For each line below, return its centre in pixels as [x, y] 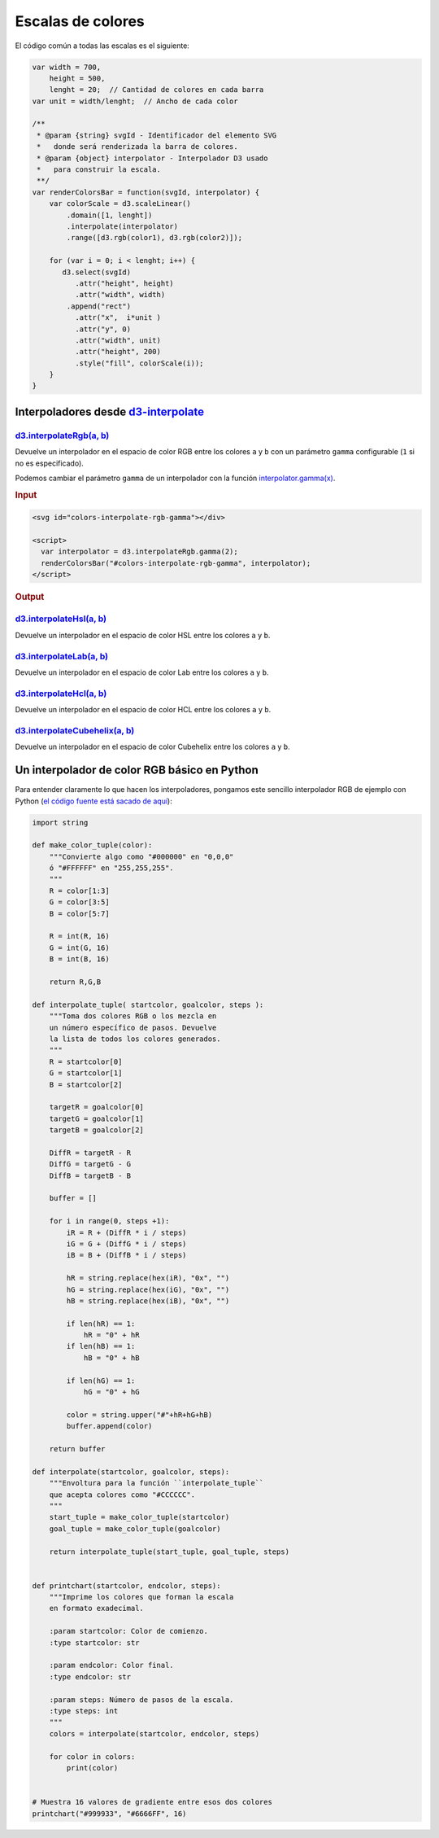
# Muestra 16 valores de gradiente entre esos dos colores [152, 1802]
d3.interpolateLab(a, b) [62, 656]
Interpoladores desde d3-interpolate [110, 411]
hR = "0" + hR [111, 1335]
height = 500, [77, 78]
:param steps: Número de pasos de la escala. [141, 1700]
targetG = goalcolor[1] [96, 1118]
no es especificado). [50, 463]
